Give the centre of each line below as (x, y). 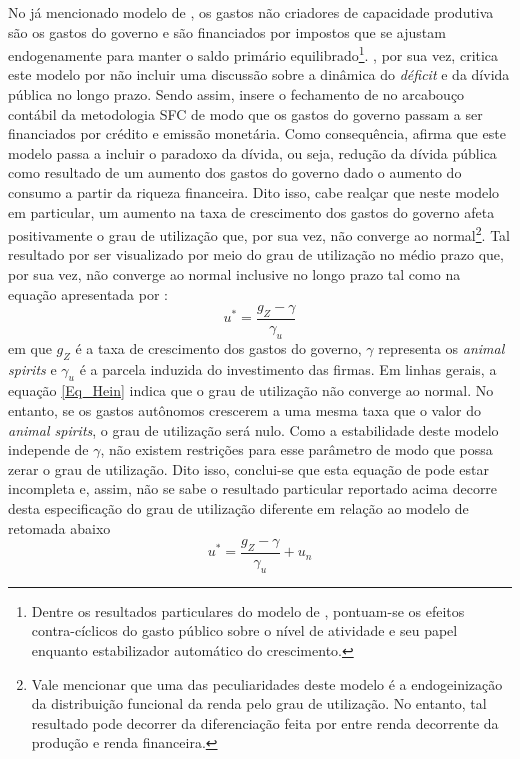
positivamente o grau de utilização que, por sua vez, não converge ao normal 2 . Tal (259, 233)
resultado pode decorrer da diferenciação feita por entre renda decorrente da (265, 722)
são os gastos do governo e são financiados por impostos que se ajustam (227, 31)
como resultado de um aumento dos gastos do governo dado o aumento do (235, 172)
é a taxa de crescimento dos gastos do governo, (218, 347)
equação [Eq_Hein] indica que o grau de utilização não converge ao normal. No (251, 390)
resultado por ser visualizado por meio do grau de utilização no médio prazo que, (256, 254)
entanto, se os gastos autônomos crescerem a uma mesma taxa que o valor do (245, 410)
